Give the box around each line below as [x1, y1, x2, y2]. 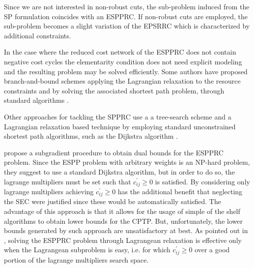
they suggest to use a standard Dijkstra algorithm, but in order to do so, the [4, 166, 235, 177]
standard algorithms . [4, 95, 69, 105]
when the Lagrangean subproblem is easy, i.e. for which [4, 244, 170, 255]
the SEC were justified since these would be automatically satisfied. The [4, 196, 221, 207]
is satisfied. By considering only [155, 176, 250, 186]
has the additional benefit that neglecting [117, 186, 243, 196]
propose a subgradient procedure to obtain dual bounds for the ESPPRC [4, 147, 224, 157]
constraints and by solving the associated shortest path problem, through [4, 85, 225, 95]
